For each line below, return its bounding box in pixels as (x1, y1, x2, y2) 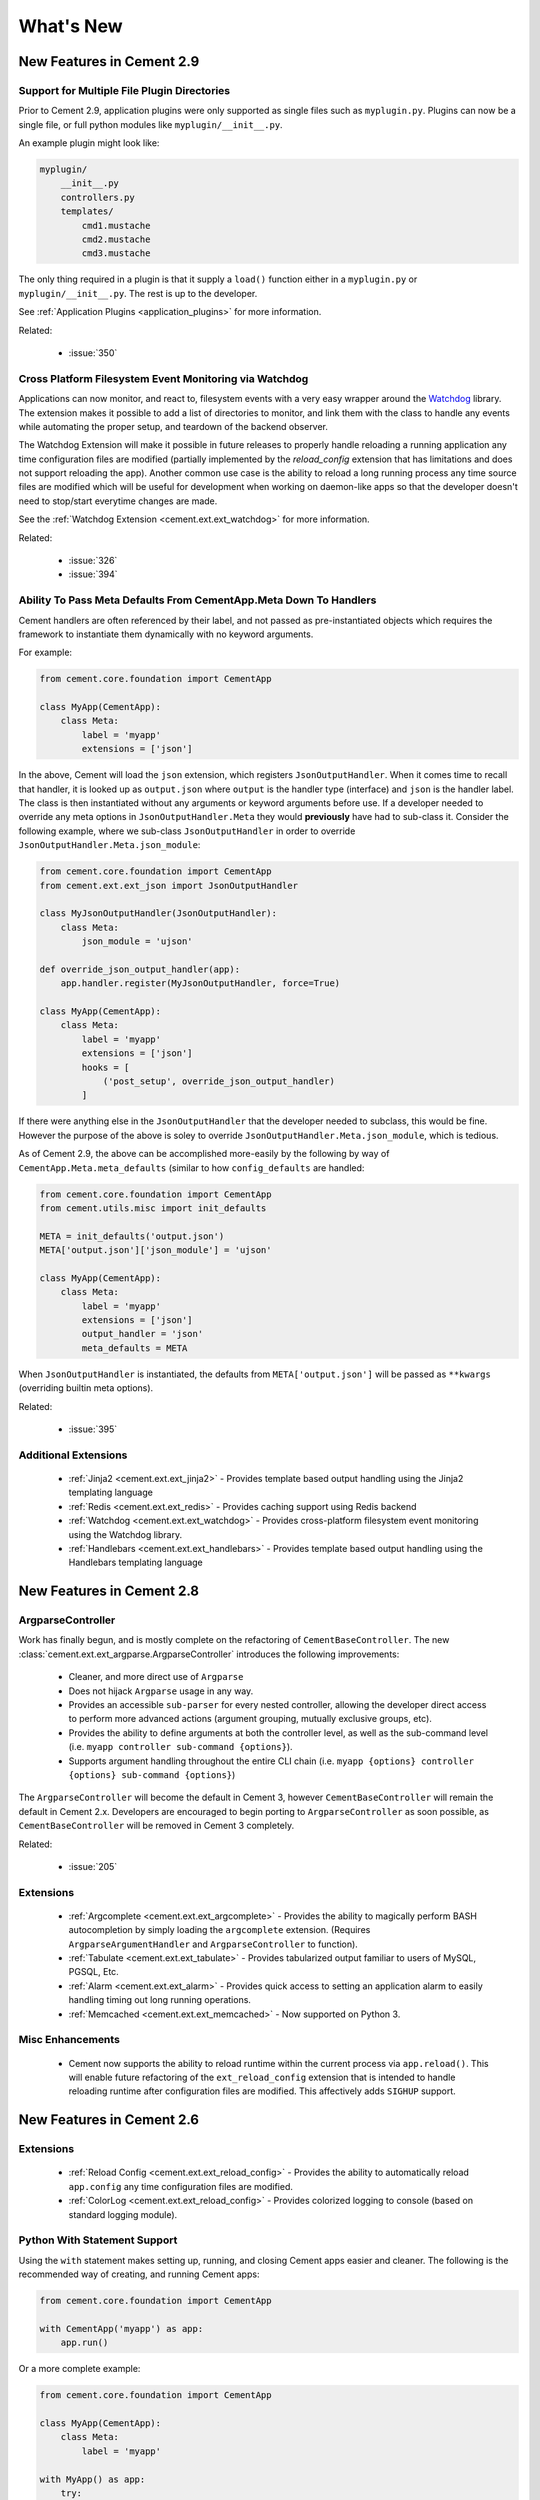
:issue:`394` (68, 568, 119, 580)
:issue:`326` (68, 555, 118, 567)
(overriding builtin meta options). (18, 1382, 154, 1394)
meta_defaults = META (81, 1342, 188, 1354)
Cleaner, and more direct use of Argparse (68, 1671, 244, 1683)
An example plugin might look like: (18, 137, 160, 149)
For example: (18, 646, 73, 659)
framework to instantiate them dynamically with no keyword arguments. (18, 628, 314, 640)
